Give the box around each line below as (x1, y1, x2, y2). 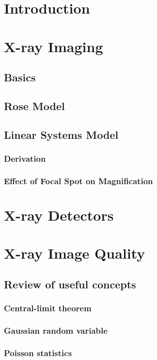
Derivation (4, 152, 46, 165)
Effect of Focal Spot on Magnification (4, 174, 153, 187)
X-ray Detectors (4, 205, 114, 225)
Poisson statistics (4, 346, 72, 359)
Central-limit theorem (4, 302, 92, 314)
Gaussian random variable (4, 324, 108, 337)
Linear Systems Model (4, 127, 119, 142)
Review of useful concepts (4, 276, 136, 291)
